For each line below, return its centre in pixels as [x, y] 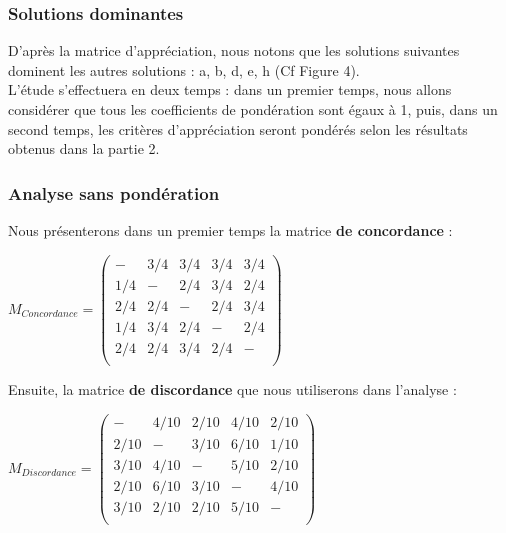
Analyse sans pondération [114, 192]
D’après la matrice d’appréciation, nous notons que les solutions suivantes [234, 50]
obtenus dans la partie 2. [84, 148]
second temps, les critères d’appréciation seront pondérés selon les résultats [238, 128]
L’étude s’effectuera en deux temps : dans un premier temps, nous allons [230, 89]
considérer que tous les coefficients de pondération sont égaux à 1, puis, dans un [253, 109]
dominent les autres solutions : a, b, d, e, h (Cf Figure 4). [184, 69]
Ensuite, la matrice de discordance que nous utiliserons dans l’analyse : [232, 388]
